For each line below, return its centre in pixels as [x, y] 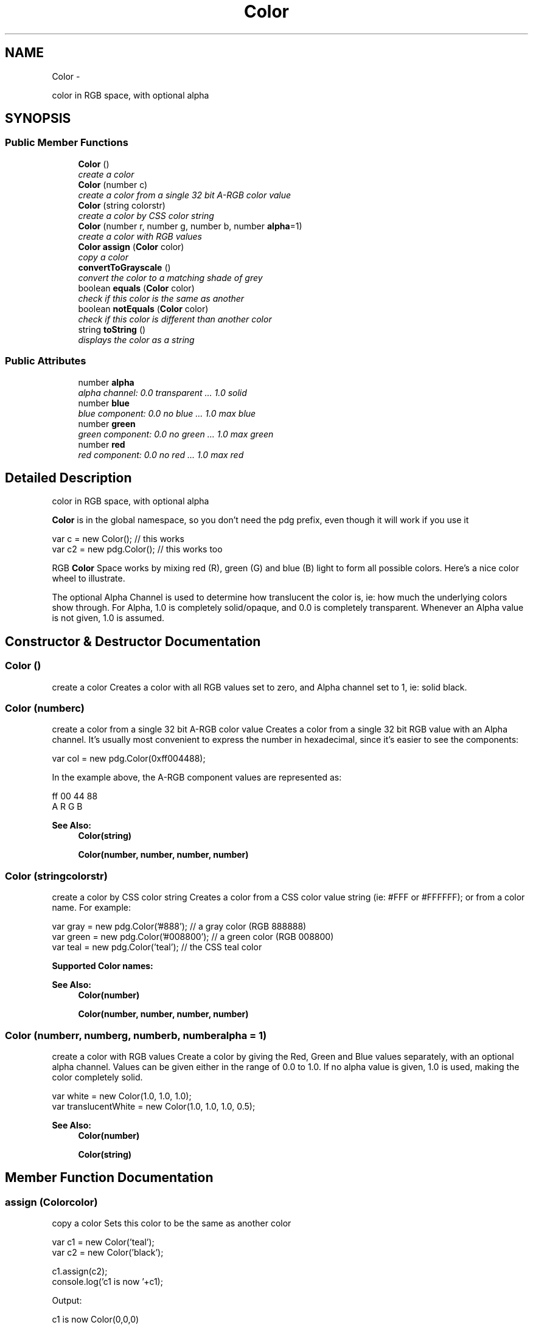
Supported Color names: [103, 966]
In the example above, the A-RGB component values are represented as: [197, 777]
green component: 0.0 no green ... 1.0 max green [176, 434]
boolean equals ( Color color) [136, 288]
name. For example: [92, 908]
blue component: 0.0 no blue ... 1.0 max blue [167, 413]
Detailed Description [68, 478]
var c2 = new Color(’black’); [108, 1253]
